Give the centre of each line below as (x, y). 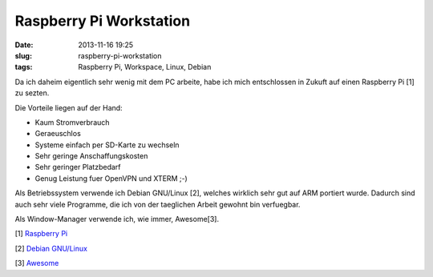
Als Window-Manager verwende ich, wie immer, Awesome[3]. (117, 219)
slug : (23, 55)
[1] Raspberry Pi (41, 234)
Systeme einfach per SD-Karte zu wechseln (107, 145)
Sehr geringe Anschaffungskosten (91, 156)
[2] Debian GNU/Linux (51, 248)
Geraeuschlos (58, 134)
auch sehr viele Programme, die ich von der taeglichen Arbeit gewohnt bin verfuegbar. (158, 204)
